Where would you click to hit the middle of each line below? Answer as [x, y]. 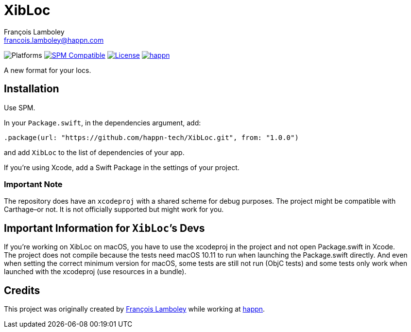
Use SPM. [20, 107]
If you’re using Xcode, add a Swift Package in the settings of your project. [122, 167]
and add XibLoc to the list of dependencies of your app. [94, 152]
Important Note [33, 184]
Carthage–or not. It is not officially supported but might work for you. [114, 210]
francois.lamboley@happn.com [54, 40]
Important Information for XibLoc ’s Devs [104, 228]
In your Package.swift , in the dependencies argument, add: [103, 122]
